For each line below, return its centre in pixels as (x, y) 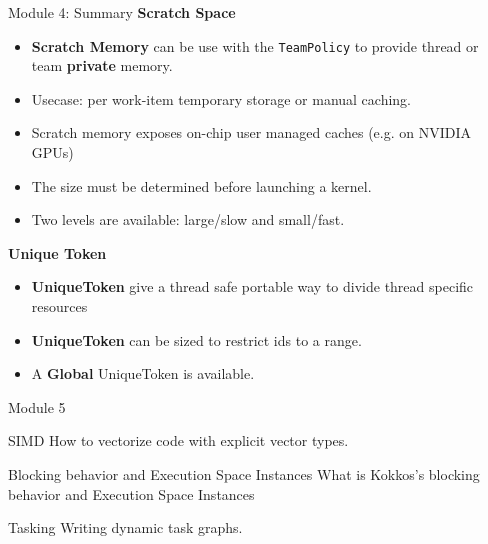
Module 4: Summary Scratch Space (122, 12)
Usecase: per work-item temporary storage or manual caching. (221, 98)
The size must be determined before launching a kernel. (201, 185)
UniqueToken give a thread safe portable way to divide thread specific (252, 286)
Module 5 (37, 406)
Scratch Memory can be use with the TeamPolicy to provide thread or (255, 45)
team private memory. (102, 65)
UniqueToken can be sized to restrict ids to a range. (196, 339)
